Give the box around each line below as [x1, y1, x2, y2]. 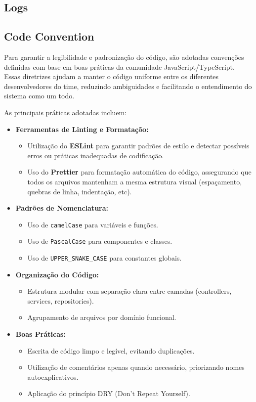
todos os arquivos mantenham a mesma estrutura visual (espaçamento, [27, 176, 242, 186]
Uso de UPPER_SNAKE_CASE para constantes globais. [27, 253, 182, 263]
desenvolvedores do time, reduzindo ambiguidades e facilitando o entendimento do [4, 81, 252, 91]
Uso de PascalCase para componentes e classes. [27, 236, 172, 246]
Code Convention [4, 29, 94, 44]
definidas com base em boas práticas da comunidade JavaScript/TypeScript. [4, 61, 235, 72]
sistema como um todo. [4, 90, 75, 101]
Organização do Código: [15, 269, 99, 279]
